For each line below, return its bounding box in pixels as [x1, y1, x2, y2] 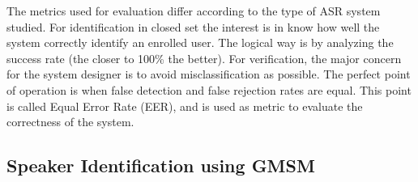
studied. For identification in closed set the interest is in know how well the [6, 18, 380, 35]
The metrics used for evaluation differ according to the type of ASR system [6, 2, 381, 19]
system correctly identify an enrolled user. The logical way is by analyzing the [6, 34, 394, 51]
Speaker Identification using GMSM [6, 153, 315, 178]
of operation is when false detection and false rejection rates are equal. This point [6, 81, 412, 98]
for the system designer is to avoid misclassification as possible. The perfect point [6, 66, 411, 83]
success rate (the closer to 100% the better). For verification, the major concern [6, 49, 402, 66]
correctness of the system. [6, 113, 134, 130]
